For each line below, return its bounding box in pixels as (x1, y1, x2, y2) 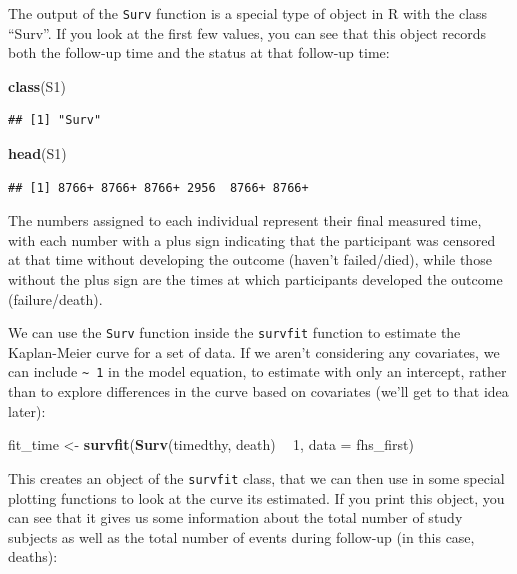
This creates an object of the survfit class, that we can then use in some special (8, 467, 505, 488)
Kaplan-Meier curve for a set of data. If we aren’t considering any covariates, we (8, 341, 500, 362)
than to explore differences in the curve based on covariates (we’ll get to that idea (8, 381, 509, 402)
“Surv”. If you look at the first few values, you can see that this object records (8, 22, 487, 43)
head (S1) (8, 143, 67, 164)
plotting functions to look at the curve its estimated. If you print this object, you (8, 487, 505, 508)
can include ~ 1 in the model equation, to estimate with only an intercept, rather (8, 361, 507, 382)
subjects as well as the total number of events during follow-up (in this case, (8, 526, 475, 547)
